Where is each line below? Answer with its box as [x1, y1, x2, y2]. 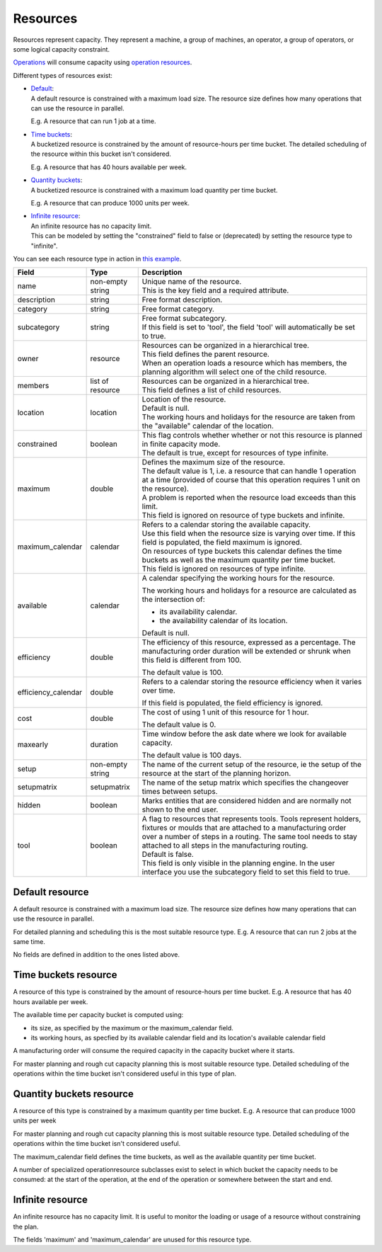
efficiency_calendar [17, 688, 83, 698]
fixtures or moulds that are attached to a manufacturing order [141, 823, 347, 833]
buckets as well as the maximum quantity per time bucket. [141, 555, 336, 565]
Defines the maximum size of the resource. [141, 457, 286, 467]
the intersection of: [141, 595, 205, 605]
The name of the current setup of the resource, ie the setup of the [141, 760, 362, 770]
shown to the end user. [141, 804, 219, 814]
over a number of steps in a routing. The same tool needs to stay [141, 832, 357, 842]
